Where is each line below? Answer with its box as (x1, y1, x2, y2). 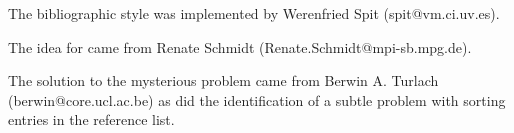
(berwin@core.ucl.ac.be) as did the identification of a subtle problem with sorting (8, 89, 506, 110)
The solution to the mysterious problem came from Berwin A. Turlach (8, 70, 439, 91)
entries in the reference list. (8, 109, 175, 130)
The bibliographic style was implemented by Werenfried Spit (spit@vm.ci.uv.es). (8, 3, 500, 23)
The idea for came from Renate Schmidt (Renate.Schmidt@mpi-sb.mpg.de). (8, 36, 472, 57)
